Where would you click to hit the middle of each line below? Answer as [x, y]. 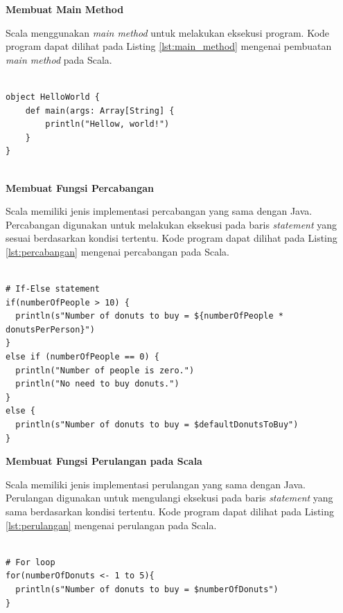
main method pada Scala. [59, 59]
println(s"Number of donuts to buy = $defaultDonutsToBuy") [157, 425]
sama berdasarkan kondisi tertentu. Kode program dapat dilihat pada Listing [170, 511]
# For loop [30, 562]
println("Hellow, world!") [107, 124]
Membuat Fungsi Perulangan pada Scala [104, 461]
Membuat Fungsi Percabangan [80, 187]
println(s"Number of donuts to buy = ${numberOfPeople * [149, 316]
